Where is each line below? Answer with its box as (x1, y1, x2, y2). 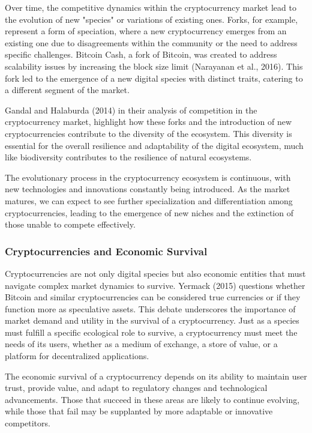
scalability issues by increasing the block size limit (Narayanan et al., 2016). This (5, 59, 303, 72)
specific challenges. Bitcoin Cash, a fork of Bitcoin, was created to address (5, 48, 277, 61)
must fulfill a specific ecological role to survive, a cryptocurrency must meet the (5, 326, 298, 338)
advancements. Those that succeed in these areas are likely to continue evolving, (5, 393, 300, 405)
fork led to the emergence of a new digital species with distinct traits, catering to (5, 71, 303, 84)
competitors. (5, 417, 50, 429)
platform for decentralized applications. (5, 350, 149, 362)
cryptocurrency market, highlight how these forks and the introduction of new (5, 115, 292, 128)
